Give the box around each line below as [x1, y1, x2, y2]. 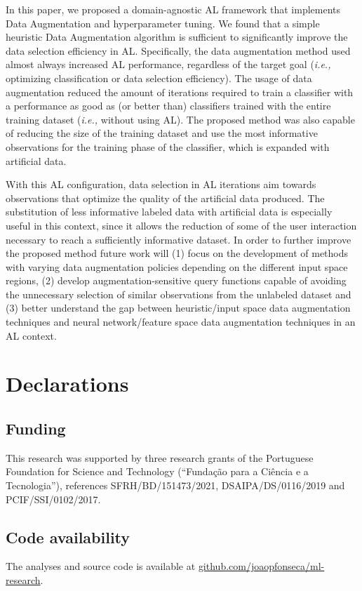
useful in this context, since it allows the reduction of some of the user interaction [6, 218, 357, 232]
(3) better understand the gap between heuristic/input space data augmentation [6, 300, 351, 315]
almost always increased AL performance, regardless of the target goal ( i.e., [6, 57, 331, 72]
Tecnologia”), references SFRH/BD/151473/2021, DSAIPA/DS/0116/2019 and [6, 478, 345, 493]
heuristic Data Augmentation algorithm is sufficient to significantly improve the [6, 29, 348, 44]
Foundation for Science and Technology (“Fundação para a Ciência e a [6, 464, 309, 479]
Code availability [6, 526, 130, 547]
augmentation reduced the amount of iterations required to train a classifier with [6, 84, 354, 99]
